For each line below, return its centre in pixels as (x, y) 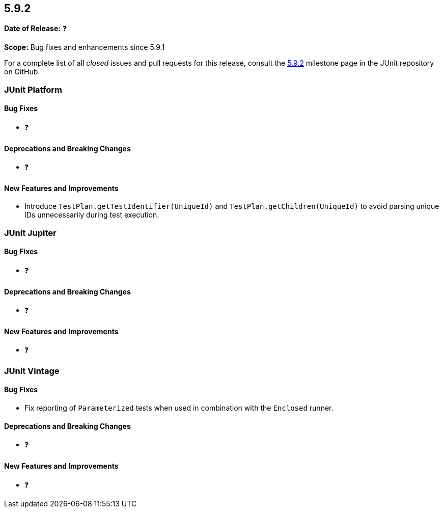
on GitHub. (22, 72)
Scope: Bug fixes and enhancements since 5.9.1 (85, 47)
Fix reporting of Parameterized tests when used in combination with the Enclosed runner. (179, 408)
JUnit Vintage (32, 371)
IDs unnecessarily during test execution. (92, 215)
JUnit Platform (33, 89)
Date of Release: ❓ (36, 29)
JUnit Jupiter (30, 233)
